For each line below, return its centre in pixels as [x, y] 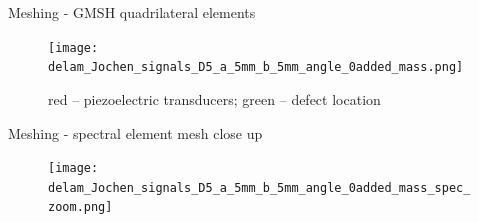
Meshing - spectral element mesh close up [135, 132]
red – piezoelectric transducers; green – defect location [214, 98]
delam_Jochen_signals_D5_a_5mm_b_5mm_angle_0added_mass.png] [256, 67]
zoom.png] [80, 207]
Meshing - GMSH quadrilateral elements [132, 12]
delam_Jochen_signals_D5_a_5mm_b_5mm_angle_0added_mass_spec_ [259, 187]
